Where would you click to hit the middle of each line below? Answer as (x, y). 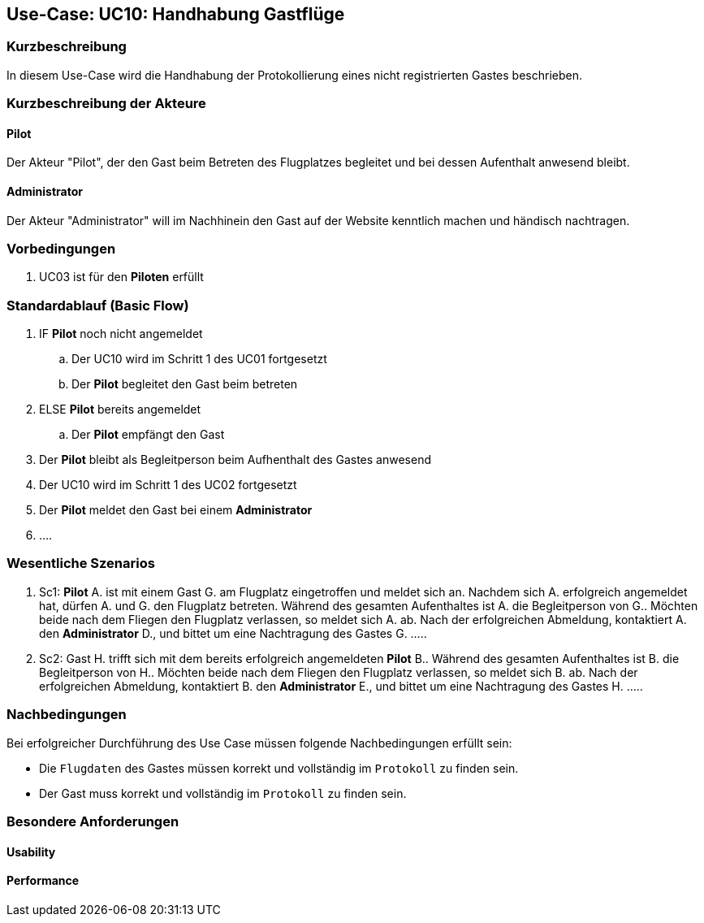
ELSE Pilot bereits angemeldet (120, 409)
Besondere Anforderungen (93, 821)
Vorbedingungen (61, 248)
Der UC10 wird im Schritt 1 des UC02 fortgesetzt (168, 485)
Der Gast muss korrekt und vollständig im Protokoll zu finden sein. (223, 793)
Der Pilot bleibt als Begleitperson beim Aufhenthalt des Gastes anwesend (235, 460)
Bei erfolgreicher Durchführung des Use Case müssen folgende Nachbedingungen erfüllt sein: (259, 743)
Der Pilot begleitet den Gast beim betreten (185, 384)
